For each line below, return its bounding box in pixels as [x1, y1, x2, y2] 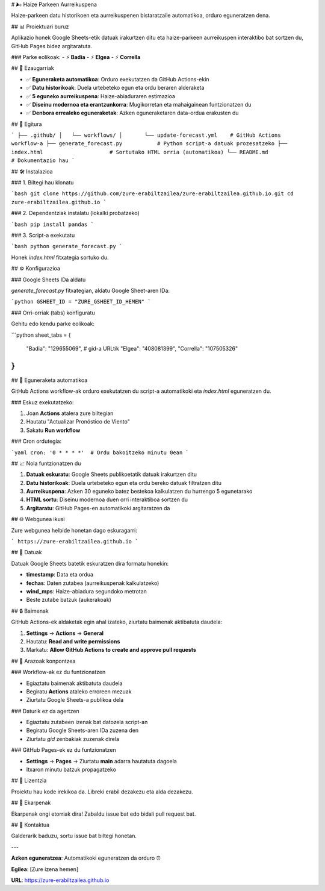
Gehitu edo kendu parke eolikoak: [11, 320, 95, 328]
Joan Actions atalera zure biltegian [26, 410, 114, 417]
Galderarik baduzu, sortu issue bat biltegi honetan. [11, 832, 137, 840]
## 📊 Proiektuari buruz [11, 23, 69, 30]
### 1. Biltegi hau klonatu [11, 179, 74, 186]
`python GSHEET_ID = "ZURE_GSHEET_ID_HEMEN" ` [11, 298, 151, 305]
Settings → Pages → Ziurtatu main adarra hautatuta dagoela [26, 757, 177, 764]
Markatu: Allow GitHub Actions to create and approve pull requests [26, 646, 197, 654]
